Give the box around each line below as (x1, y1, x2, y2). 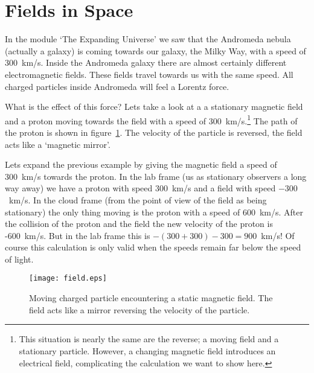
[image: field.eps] (29, 274, 107, 283)
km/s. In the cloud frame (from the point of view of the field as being (8, 193, 267, 206)
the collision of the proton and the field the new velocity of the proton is (5, 217, 273, 230)
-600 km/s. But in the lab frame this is (5, 229, 150, 241)
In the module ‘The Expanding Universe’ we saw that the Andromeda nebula (5, 33, 291, 45)
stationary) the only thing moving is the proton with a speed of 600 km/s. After (5, 205, 303, 218)
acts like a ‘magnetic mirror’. (5, 138, 111, 150)
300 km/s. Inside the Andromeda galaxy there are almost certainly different (5, 56, 287, 69)
